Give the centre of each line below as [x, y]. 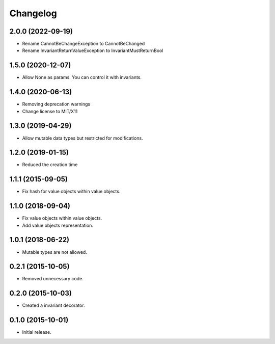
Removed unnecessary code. [53, 279]
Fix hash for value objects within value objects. [71, 192]
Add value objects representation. [58, 225]
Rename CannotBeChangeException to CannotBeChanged [84, 44]
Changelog [33, 13]
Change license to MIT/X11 [50, 111]
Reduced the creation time [50, 165]
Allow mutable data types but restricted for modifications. [82, 138]
